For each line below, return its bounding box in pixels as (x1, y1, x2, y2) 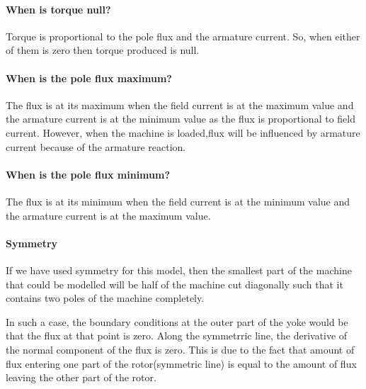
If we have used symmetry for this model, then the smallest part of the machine (6, 262, 352, 277)
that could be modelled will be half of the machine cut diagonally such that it (6, 276, 343, 291)
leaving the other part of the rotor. (6, 370, 156, 385)
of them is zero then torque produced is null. (6, 43, 200, 57)
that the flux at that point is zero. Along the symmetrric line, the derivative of (6, 328, 348, 343)
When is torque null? (6, 1, 111, 16)
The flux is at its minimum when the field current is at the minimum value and (6, 193, 350, 208)
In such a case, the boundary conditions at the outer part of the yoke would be (6, 314, 348, 329)
